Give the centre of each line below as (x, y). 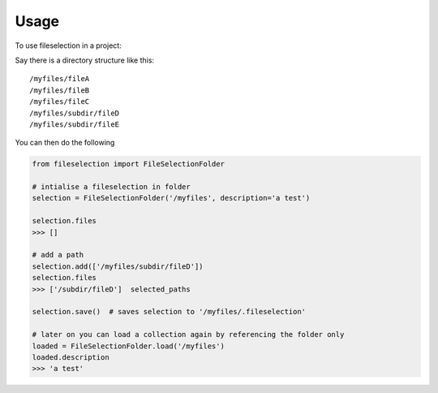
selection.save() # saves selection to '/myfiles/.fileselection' (169, 312)
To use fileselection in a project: (68, 45)
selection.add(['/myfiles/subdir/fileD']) (118, 266)
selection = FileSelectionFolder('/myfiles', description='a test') (171, 198)
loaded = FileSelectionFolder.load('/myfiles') (128, 346)
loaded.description (71, 357)
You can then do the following (65, 143)
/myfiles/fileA (60, 79)
